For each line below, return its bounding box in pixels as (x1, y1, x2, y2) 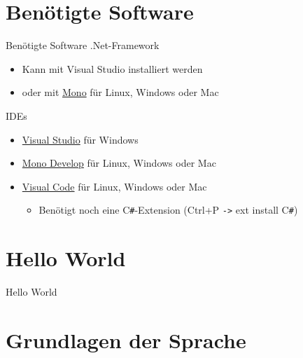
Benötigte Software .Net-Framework (6, 38, 160, 53)
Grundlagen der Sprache (6, 325, 246, 354)
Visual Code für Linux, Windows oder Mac (22, 179, 207, 193)
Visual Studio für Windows (22, 132, 139, 146)
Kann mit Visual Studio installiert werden (22, 61, 203, 76)
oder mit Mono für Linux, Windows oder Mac (22, 85, 219, 99)
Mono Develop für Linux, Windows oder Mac (22, 156, 216, 170)
